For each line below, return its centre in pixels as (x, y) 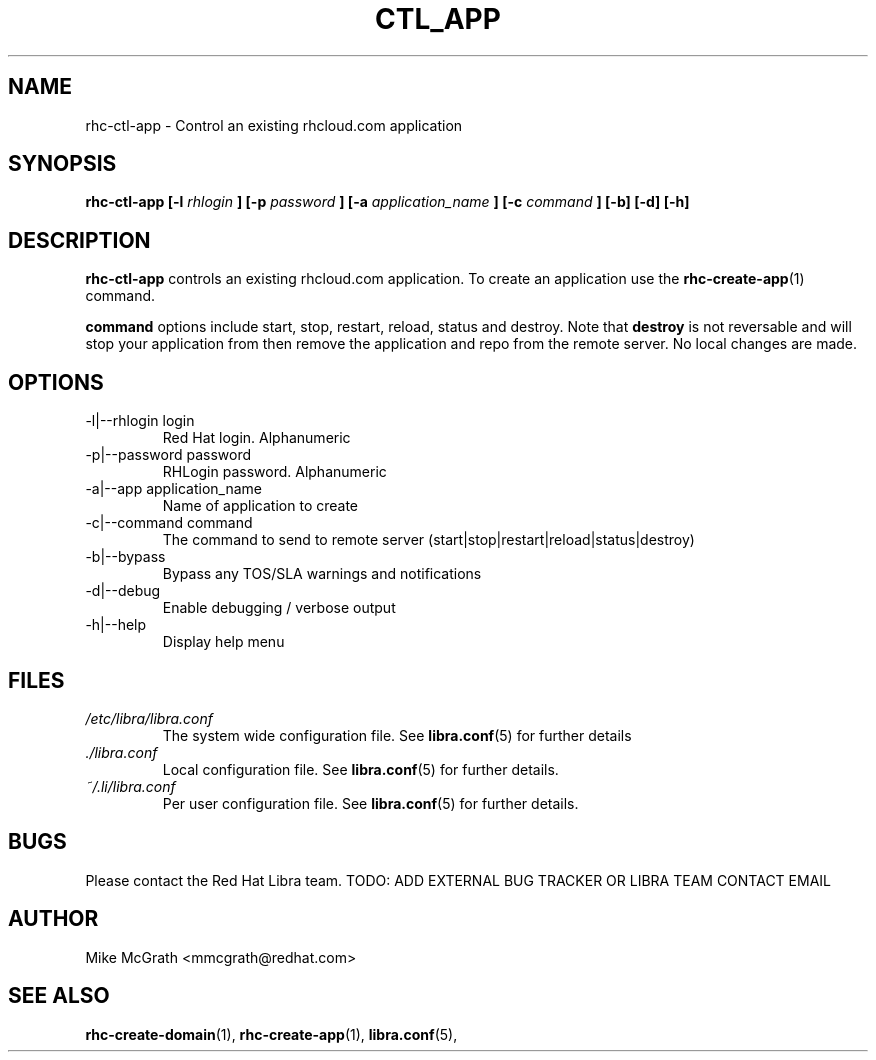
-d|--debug (123, 591)
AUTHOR (53, 919)
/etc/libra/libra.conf (149, 718)
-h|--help (116, 625)
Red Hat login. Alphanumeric (256, 438)
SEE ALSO (59, 996)
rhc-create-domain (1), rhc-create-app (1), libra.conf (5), (271, 1034)
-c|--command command (169, 523)
